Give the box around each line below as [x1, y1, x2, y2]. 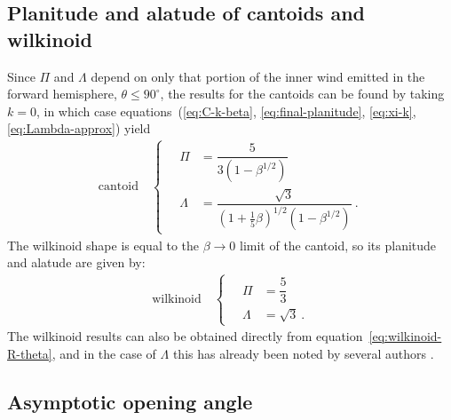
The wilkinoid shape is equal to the [7, 235, 199, 254]
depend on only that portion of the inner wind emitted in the [91, 67, 425, 85]
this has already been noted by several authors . [172, 344, 434, 362]
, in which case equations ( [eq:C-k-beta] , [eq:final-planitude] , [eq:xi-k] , [36, 101, 416, 120]
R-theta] [7, 344, 52, 362]
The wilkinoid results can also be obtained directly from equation [7, 327, 363, 345]
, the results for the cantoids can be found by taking [160, 84, 445, 103]
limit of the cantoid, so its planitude [239, 235, 437, 254]
